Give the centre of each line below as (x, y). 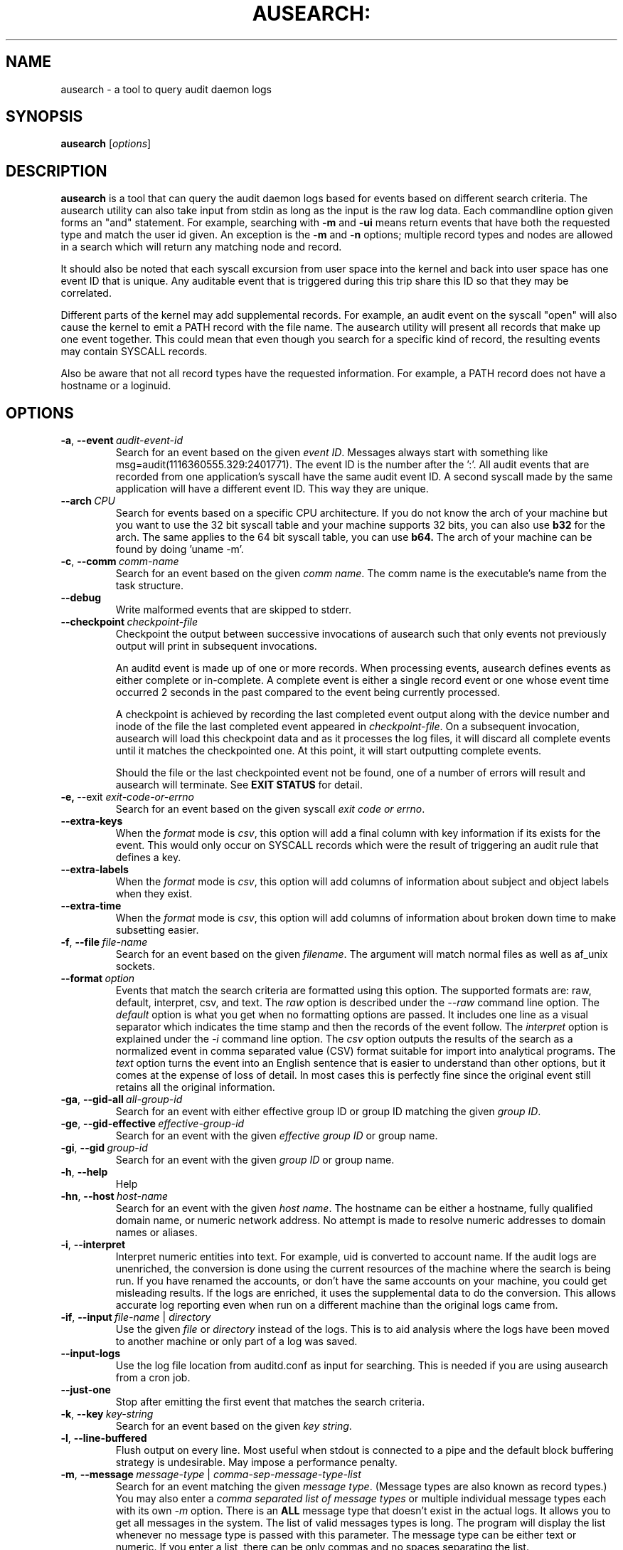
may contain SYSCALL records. (134, 352)
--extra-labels (95, 870)
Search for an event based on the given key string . (234, 1426)
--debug (81, 598)
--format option (98, 979)
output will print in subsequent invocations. (216, 646)
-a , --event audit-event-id (122, 441)
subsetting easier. (157, 930)
